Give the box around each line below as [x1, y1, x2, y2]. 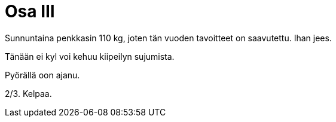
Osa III [5, 1, 55, 22]
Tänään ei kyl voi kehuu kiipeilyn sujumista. [5, 51, 175, 62]
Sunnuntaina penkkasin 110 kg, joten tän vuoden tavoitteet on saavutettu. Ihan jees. [5, 32, 332, 43]
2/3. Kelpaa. [5, 88, 52, 99]
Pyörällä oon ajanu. [5, 69, 80, 80]
